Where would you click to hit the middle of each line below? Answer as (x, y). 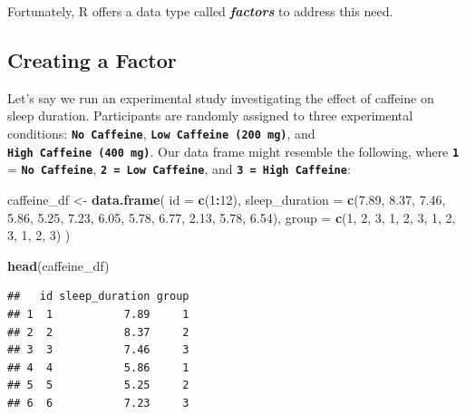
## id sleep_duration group (98, 297)
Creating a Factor (92, 59)
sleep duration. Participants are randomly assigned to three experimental (210, 116)
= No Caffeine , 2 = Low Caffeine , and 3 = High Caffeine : (179, 169)
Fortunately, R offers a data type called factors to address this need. (200, 11)
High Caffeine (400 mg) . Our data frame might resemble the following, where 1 (233, 151)
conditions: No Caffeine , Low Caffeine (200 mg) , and (161, 133)
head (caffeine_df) (58, 265)
